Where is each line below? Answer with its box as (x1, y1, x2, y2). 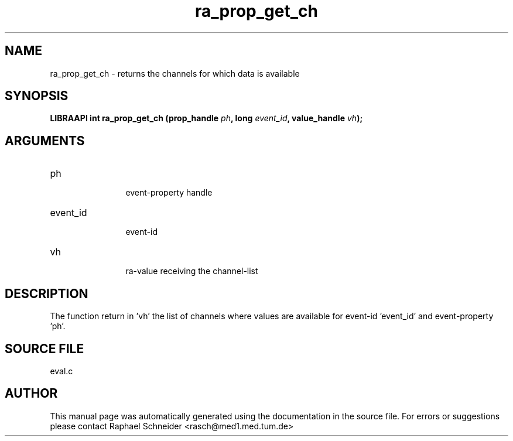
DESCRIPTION (5, 286, 88, 301)
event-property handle (125, 187, 213, 198)
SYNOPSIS (5, 88, 69, 104)
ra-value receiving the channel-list (125, 266, 258, 276)
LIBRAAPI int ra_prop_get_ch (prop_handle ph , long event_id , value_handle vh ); (50, 113, 363, 124)
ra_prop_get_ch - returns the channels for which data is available (50, 68, 300, 78)
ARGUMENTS (5, 133, 85, 148)
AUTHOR (5, 386, 58, 401)
